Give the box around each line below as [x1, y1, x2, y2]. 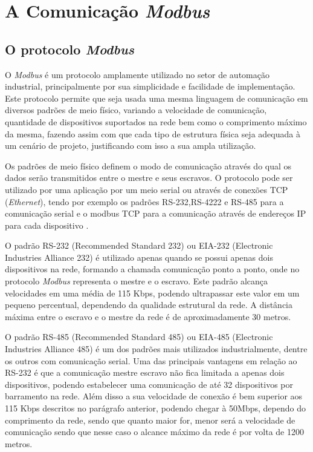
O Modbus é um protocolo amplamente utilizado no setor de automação [5, 68, 269, 80]
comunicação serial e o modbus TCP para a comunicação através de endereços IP [5, 207, 306, 220]
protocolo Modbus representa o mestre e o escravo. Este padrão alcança [5, 275, 268, 287]
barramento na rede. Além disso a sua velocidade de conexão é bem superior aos [5, 390, 303, 402]
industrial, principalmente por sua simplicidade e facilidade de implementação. [5, 80, 295, 93]
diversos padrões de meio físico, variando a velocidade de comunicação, [5, 103, 267, 116]
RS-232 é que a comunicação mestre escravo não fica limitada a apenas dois [5, 366, 285, 379]
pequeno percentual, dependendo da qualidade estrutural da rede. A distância [5, 298, 292, 311]
